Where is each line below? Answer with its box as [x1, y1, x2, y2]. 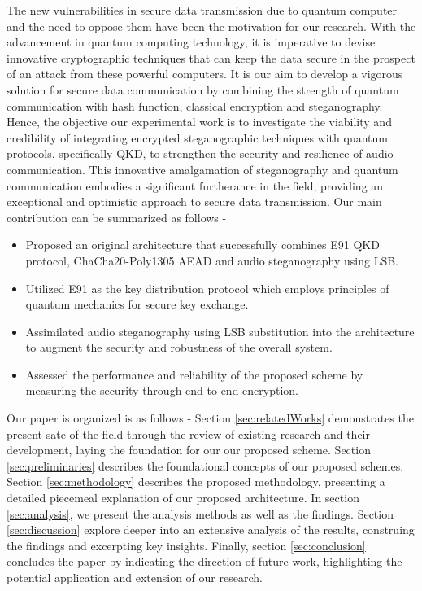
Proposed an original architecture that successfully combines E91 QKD [25, 236, 380, 253]
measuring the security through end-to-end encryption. [25, 382, 298, 399]
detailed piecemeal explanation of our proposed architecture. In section [7, 489, 359, 506]
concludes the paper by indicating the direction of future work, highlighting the [7, 553, 402, 570]
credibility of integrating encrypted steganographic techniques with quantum [7, 129, 388, 146]
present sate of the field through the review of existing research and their [7, 425, 370, 442]
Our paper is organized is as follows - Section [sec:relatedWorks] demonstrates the [7, 409, 414, 427]
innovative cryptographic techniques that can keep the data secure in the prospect [7, 49, 415, 66]
